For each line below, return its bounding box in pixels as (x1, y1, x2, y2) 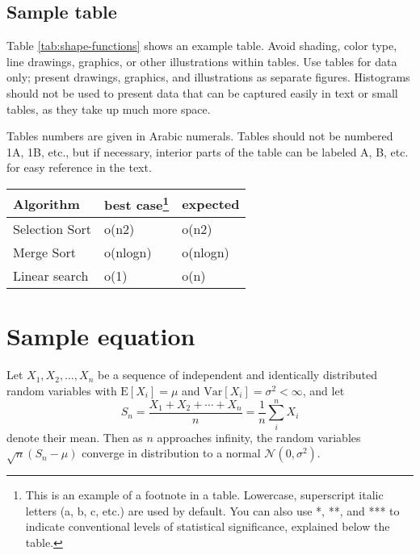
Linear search (13, 266, 89, 286)
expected (182, 194, 240, 213)
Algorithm (13, 194, 80, 213)
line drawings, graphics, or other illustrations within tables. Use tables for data (6, 52, 397, 69)
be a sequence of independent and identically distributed (97, 366, 377, 383)
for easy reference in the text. (6, 159, 152, 176)
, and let (302, 382, 345, 399)
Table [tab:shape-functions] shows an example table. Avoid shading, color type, (6, 37, 397, 54)
